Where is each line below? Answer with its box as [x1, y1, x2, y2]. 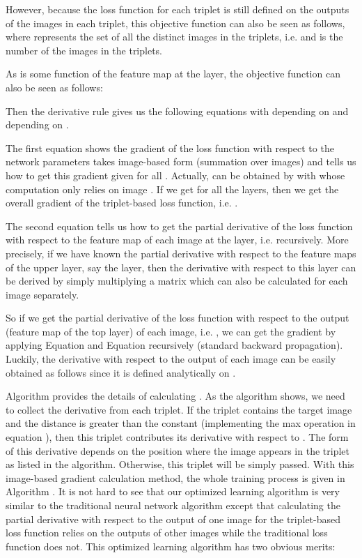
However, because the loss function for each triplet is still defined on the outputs [6, 2, 349, 16]
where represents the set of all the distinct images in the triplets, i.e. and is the [6, 29, 343, 44]
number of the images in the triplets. [6, 43, 163, 57]
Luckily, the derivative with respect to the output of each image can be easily [6, 352, 336, 366]
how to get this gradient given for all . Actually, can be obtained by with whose [6, 167, 345, 182]
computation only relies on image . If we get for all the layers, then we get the [6, 181, 339, 196]
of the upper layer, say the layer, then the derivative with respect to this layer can [6, 259, 356, 274]
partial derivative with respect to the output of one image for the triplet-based [6, 511, 341, 526]
